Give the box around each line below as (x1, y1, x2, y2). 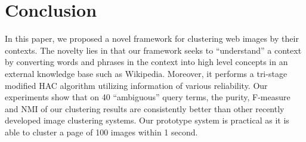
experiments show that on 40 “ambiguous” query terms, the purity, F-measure (5, 91, 290, 103)
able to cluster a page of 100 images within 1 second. (5, 125, 198, 138)
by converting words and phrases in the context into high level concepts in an (5, 55, 288, 68)
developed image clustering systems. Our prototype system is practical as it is (5, 114, 289, 126)
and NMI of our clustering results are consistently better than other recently (5, 102, 285, 115)
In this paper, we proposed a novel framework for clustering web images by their (5, 32, 299, 45)
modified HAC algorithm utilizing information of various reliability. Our (5, 79, 268, 91)
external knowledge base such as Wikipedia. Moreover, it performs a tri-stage (5, 67, 288, 79)
